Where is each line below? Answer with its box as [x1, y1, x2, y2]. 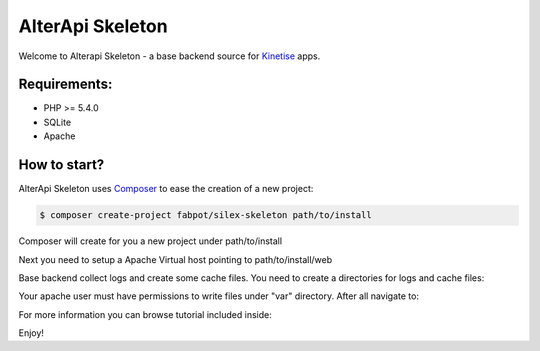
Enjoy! [18, 327, 45, 339]
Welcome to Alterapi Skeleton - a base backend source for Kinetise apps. [18, 50, 321, 62]
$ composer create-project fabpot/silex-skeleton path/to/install [39, 210, 372, 221]
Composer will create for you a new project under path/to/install [18, 235, 283, 247]
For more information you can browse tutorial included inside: [18, 308, 272, 320]
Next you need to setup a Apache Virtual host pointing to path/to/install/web [18, 253, 333, 265]
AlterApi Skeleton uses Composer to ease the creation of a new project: [18, 183, 314, 195]
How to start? [18, 156, 105, 174]
